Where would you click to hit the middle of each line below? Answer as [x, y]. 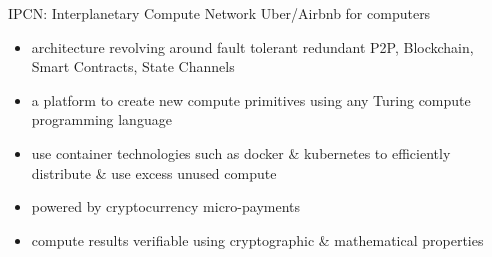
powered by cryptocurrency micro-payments [166, 206]
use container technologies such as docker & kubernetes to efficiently [241, 152]
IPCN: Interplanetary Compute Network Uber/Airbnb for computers [219, 13]
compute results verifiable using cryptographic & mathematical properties [257, 239]
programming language [101, 119]
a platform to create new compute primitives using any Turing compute [251, 99]
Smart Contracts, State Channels [133, 66]
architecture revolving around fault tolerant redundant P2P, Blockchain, [252, 46]
